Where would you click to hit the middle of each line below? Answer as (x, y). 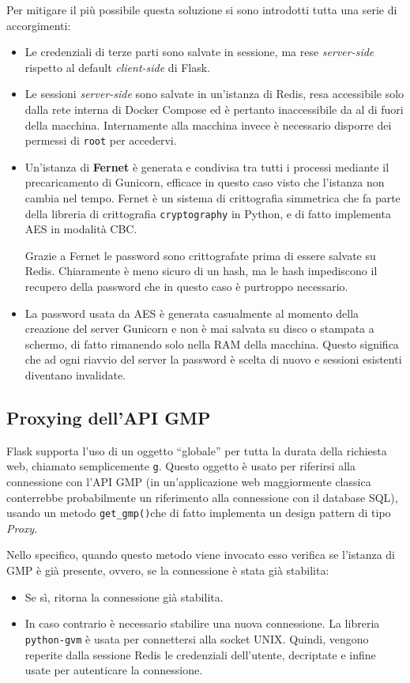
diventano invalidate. (75, 375)
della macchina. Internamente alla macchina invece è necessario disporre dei (208, 125)
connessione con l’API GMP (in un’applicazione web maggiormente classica (189, 482)
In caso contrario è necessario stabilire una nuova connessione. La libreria (202, 623)
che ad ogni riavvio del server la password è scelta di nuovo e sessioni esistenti (213, 359)
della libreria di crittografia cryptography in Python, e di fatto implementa (208, 213)
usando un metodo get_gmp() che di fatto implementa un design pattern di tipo (199, 513)
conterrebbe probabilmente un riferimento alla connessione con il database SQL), (202, 497)
